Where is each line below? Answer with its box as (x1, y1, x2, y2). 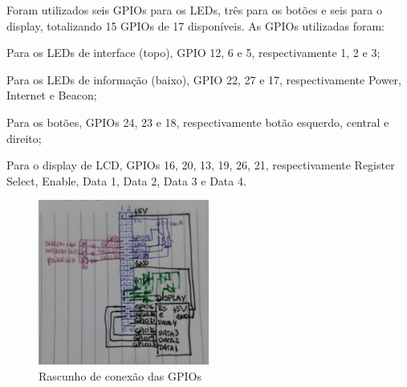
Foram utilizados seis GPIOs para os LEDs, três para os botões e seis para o (6, 2, 382, 18)
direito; (6, 129, 42, 146)
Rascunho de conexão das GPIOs (39, 367, 201, 384)
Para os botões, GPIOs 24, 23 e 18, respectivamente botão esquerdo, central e (6, 113, 389, 130)
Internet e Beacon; (6, 87, 97, 104)
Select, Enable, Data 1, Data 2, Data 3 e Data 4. (6, 172, 246, 189)
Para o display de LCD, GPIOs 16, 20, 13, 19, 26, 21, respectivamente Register (6, 157, 395, 173)
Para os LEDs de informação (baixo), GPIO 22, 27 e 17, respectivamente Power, (6, 71, 402, 88)
